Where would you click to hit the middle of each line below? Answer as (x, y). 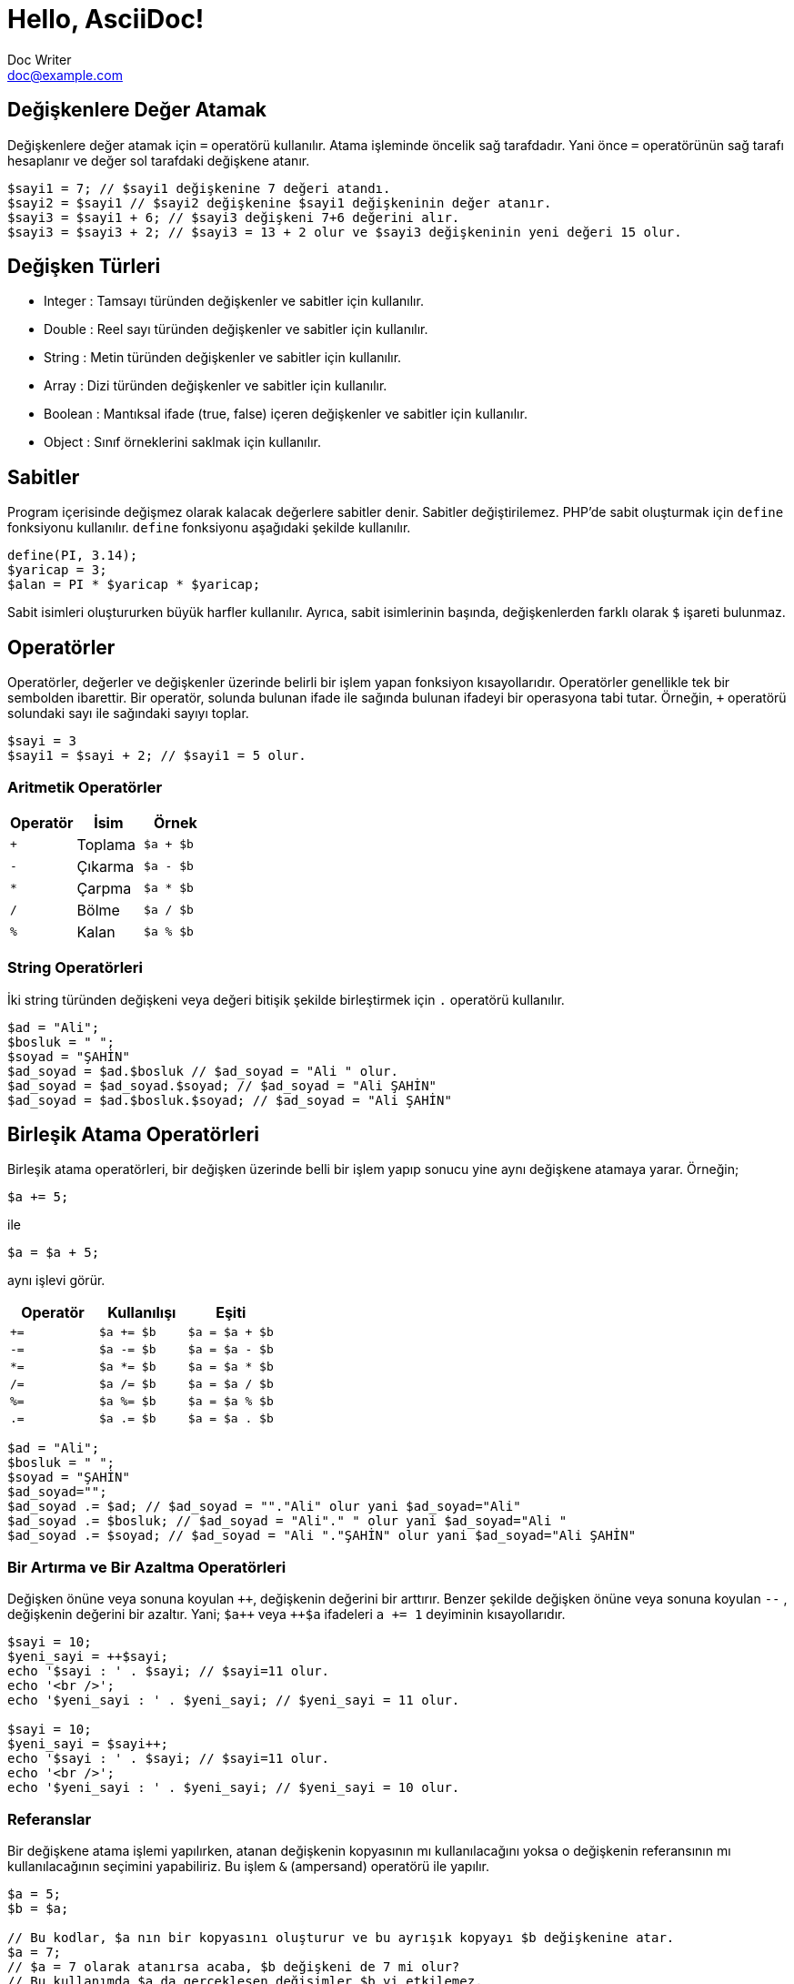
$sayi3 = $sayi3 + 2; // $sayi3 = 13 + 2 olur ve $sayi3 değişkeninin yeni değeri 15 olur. (345, 232)
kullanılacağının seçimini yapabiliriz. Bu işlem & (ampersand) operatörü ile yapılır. (249, 1866)
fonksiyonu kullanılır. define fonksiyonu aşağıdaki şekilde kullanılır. (209, 528)
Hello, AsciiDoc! (106, 19)
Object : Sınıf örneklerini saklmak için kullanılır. (182, 442)
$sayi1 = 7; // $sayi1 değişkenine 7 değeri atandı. (199, 188)
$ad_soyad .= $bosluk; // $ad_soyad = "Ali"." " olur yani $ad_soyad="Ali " (287, 1521)
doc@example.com (65, 75)
